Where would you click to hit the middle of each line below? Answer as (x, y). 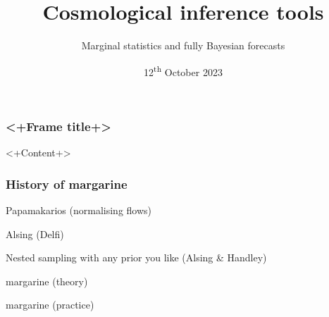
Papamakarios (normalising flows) (79, 210)
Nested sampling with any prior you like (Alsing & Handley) (136, 257)
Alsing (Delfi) (35, 234)
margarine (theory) (47, 281)
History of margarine (67, 184)
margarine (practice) (50, 305)
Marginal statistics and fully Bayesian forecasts (183, 45)
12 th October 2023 (183, 70)
